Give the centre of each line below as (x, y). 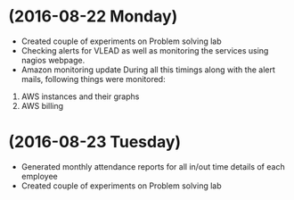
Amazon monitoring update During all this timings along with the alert (148, 70)
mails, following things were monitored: (93, 79)
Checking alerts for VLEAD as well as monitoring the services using (145, 50)
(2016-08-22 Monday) (93, 17)
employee (40, 176)
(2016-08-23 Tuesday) (95, 142)
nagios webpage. (53, 60)
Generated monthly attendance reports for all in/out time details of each (153, 166)
